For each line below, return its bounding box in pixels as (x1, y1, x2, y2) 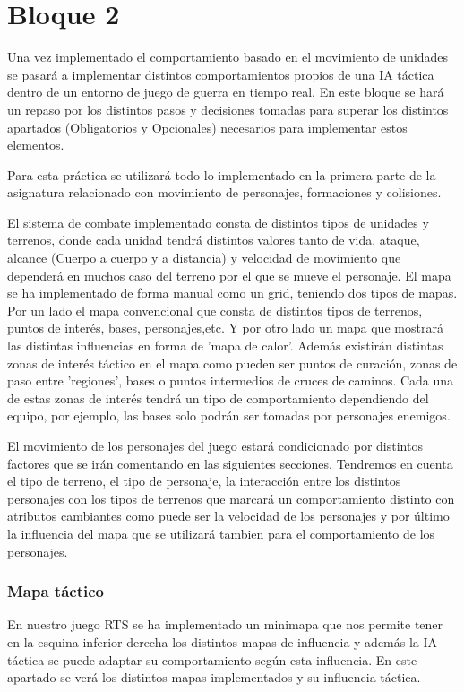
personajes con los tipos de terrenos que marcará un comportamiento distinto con (7, 489, 455, 507)
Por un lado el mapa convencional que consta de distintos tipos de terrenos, (7, 300, 423, 319)
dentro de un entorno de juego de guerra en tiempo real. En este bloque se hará (7, 82, 444, 101)
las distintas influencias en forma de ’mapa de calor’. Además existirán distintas (7, 336, 443, 355)
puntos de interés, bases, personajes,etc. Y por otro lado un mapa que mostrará (7, 318, 443, 337)
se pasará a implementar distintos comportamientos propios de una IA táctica (7, 65, 434, 83)
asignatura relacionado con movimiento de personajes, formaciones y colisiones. (7, 183, 442, 202)
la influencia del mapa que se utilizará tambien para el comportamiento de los (7, 523, 435, 542)
